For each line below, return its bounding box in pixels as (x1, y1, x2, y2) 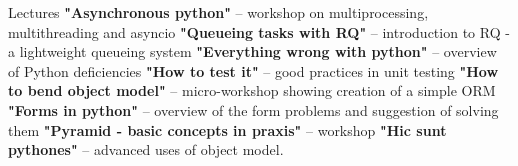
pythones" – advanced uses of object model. (8, 139, 284, 160)
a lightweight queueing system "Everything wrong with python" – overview (8, 41, 497, 62)
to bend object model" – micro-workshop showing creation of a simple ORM (8, 80, 496, 101)
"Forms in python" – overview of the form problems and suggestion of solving (8, 99, 499, 120)
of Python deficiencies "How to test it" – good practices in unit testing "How (8, 60, 499, 81)
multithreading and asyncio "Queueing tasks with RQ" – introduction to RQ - (8, 21, 510, 42)
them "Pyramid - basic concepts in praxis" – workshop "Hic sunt (8, 119, 447, 140)
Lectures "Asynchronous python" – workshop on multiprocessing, (8, 2, 429, 22)
